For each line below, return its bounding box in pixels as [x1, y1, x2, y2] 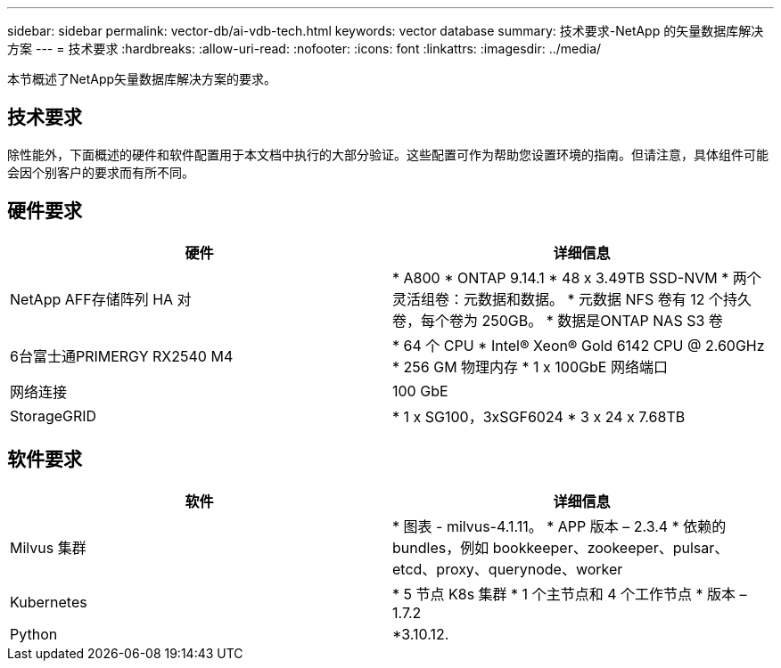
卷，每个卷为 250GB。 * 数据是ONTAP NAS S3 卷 [392, 311, 723, 330]
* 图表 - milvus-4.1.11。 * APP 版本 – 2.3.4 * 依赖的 [392, 517, 727, 535]
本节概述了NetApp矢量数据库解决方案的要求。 [7, 71, 277, 86]
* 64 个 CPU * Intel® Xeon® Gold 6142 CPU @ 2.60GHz [392, 336, 765, 354]
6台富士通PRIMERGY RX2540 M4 [10, 346, 234, 365]
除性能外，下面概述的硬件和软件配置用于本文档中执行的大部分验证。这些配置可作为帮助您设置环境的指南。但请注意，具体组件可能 [7, 146, 769, 162]
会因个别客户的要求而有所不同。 [7, 164, 194, 180]
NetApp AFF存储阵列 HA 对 [10, 289, 192, 308]
